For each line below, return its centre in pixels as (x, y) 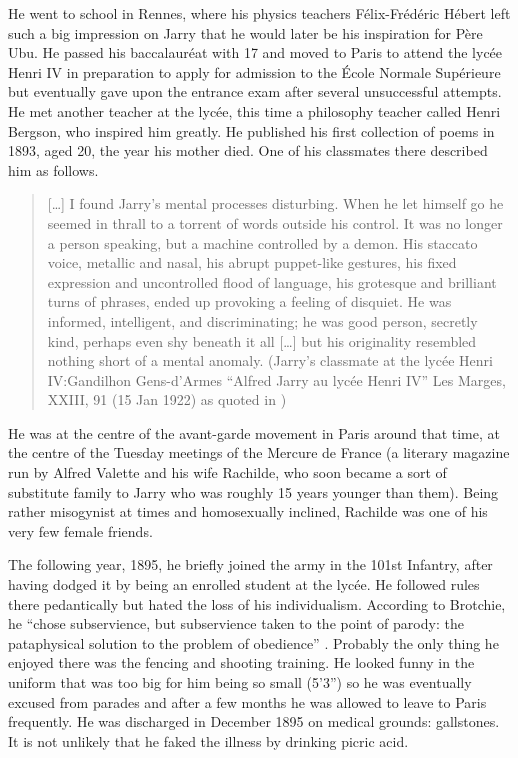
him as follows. (53, 169)
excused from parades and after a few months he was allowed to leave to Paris (247, 701)
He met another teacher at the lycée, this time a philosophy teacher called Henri (254, 110)
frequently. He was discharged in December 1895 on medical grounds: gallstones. (254, 721)
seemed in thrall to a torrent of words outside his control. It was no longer (275, 222)
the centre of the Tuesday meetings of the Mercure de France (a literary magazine (259, 452)
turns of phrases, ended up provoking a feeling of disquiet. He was (249, 301)
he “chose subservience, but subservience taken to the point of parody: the (236, 623)
